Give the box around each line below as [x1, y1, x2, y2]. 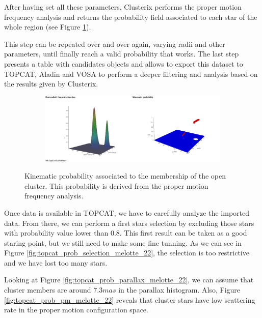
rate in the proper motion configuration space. [4, 304, 148, 315]
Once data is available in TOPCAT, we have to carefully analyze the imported [4, 207, 249, 218]
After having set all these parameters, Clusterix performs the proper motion [4, 2, 242, 12]
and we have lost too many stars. [4, 257, 108, 268]
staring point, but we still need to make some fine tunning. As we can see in [4, 237, 242, 248]
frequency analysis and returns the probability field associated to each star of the [4, 11, 257, 22]
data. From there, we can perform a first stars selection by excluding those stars [4, 217, 254, 228]
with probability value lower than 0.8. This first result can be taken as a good [4, 227, 247, 238]
